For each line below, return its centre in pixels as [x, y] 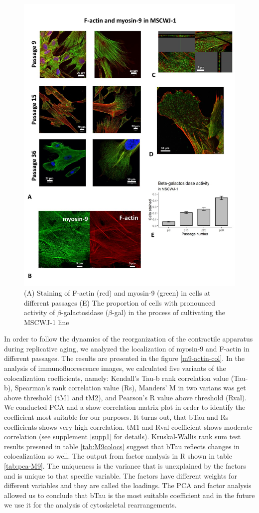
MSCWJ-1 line [47, 322]
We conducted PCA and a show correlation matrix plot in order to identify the [125, 407]
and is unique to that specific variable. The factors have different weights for [121, 475]
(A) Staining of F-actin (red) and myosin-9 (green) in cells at [117, 292]
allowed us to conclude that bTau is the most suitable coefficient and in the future [129, 495]
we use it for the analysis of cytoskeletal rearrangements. [90, 505]
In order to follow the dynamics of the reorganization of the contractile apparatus [129, 339]
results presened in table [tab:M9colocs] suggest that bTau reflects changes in [122, 446]
